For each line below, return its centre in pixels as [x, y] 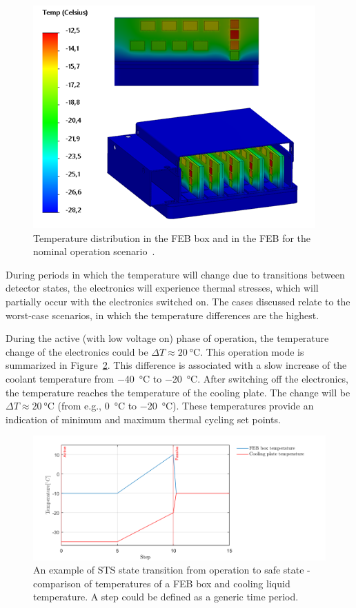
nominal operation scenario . [94, 251]
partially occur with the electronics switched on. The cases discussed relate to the [178, 301]
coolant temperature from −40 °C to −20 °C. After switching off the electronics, [177, 378]
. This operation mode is [252, 351]
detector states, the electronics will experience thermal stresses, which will [162, 288]
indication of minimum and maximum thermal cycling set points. [143, 419]
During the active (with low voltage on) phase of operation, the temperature [167, 338]
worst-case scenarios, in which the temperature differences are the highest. [162, 315]
